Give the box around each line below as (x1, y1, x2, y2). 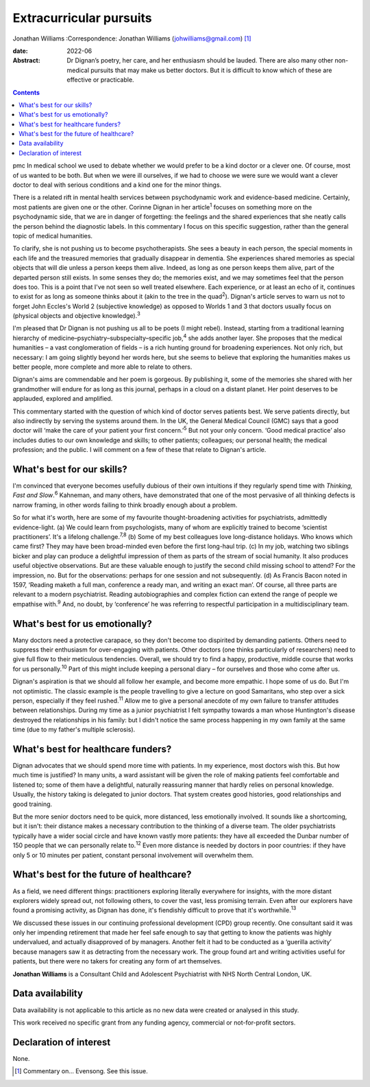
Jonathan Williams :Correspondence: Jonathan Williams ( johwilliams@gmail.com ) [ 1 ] (12, 34, 251, 43)
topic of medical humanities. (12, 231, 92, 240)
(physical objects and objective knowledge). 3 (12, 310, 140, 320)
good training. (12, 800, 53, 808)
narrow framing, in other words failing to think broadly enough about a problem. (12, 501, 238, 509)
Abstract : (12, 56, 40, 65)
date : (12, 47, 28, 55)
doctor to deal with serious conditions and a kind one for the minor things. (12, 181, 222, 189)
